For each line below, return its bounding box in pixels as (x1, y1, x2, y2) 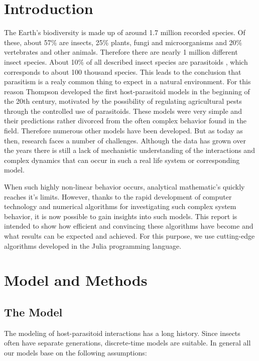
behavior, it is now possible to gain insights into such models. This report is (4, 211, 237, 221)
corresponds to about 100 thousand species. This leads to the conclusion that (4, 66, 241, 77)
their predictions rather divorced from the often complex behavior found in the (4, 115, 247, 126)
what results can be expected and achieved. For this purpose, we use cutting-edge (4, 231, 255, 241)
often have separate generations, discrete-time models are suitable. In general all (4, 337, 251, 348)
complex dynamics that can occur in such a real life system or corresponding (4, 154, 240, 165)
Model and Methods (4, 270, 148, 290)
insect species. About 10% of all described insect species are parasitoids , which (4, 56, 248, 67)
